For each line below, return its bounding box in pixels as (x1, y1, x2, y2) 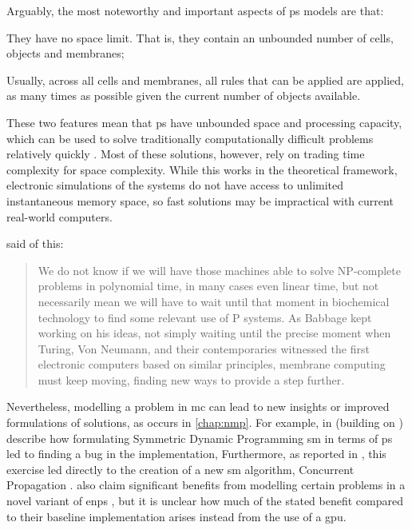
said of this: (6, 235, 64, 252)
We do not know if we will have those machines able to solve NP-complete (38, 261, 401, 278)
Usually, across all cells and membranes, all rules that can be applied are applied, (6, 71, 405, 88)
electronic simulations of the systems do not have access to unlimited (6, 177, 344, 193)
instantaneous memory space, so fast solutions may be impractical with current (6, 192, 394, 209)
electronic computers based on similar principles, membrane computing (38, 356, 386, 373)
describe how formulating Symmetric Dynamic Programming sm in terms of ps (6, 429, 393, 446)
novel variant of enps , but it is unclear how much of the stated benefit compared (6, 492, 403, 509)
